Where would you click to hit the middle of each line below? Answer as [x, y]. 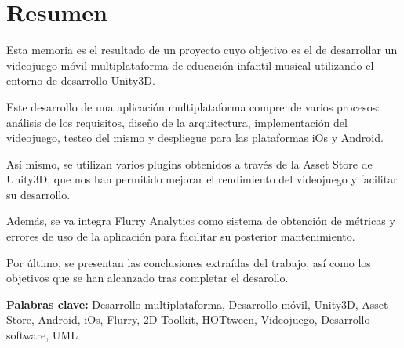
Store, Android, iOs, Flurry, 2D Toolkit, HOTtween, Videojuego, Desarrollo [188, 319]
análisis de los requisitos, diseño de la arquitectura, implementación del [177, 122]
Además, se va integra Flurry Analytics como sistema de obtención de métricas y [201, 221]
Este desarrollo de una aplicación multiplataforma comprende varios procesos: [193, 106]
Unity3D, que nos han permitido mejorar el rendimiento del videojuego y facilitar [202, 179]
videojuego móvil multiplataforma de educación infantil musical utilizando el [190, 65]
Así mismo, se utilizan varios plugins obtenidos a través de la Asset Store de [189, 163]
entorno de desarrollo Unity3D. [81, 80]
